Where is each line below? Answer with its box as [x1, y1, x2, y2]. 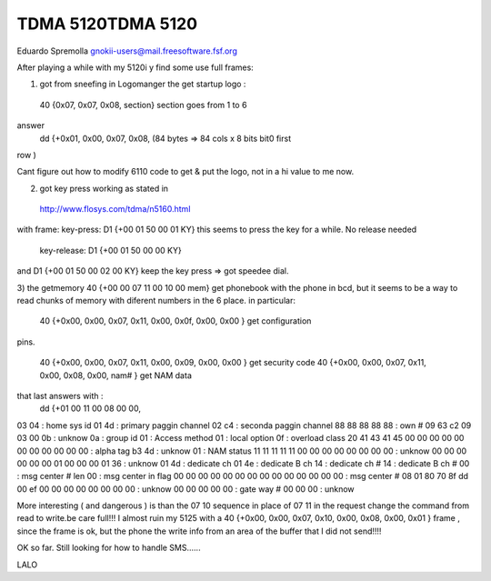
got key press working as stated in [39, 183, 168, 194]
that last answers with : [16, 390, 104, 401]
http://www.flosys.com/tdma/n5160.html [39, 204, 191, 215]
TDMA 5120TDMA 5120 [16, 14, 198, 34]
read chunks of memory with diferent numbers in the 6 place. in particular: [16, 296, 296, 306]
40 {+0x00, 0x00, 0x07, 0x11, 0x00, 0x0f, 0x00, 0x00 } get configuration [39, 316, 312, 326]
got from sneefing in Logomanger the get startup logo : [39, 78, 246, 90]
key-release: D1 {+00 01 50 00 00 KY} [39, 245, 182, 255]
